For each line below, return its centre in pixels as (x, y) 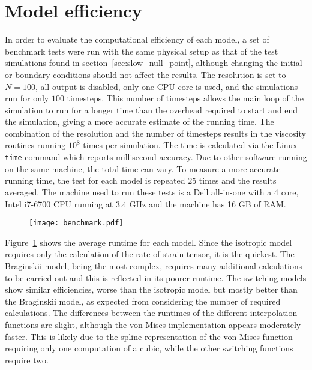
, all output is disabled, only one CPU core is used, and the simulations (166, 86)
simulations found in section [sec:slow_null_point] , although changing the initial (154, 63)
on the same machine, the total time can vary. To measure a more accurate (143, 168)
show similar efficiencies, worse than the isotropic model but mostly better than (151, 289)
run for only (27, 98)
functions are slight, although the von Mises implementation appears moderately (153, 324)
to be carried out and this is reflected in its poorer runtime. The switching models (156, 277)
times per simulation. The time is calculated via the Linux (190, 145)
